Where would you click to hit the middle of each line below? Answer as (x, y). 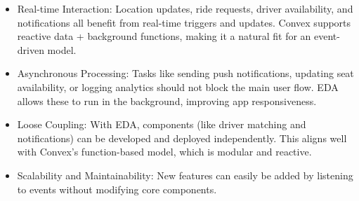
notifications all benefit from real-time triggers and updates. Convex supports (184, 22)
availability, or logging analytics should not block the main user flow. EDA (178, 86)
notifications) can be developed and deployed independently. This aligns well (182, 138)
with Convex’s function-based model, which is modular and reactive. (164, 152)
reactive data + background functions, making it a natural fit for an (164, 36)
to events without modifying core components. (117, 189)
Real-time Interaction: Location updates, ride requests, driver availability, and (185, 8)
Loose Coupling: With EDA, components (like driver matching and (162, 124)
